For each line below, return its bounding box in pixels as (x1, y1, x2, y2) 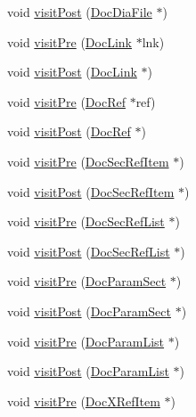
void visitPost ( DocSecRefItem (7, 182, 175, 200)
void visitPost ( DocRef (7, 122, 131, 141)
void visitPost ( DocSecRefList (7, 241, 170, 260)
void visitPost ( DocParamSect (7, 301, 171, 320)
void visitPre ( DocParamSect (7, 272, 167, 290)
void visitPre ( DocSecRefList (7, 212, 165, 231)
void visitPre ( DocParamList (7, 331, 165, 350)
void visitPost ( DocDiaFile (7, 3, 152, 20)
